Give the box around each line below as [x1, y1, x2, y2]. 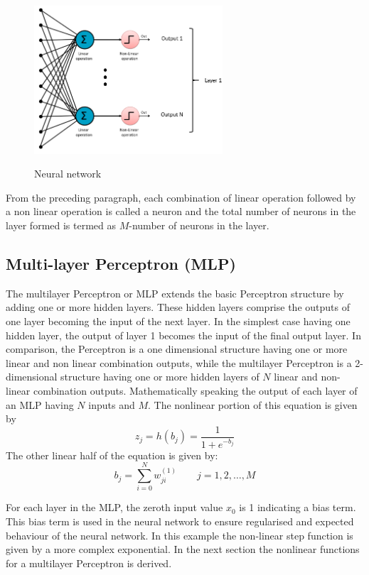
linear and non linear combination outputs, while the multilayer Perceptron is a [6, 355, 352, 370]
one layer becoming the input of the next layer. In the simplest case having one [6, 313, 351, 328]
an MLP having [6, 397, 74, 412]
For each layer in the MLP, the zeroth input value [6, 500, 223, 515]
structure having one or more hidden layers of [60, 369, 260, 384]
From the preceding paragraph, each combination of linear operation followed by [6, 190, 356, 204]
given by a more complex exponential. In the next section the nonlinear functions [6, 542, 360, 557]
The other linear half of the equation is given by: [6, 447, 218, 462]
